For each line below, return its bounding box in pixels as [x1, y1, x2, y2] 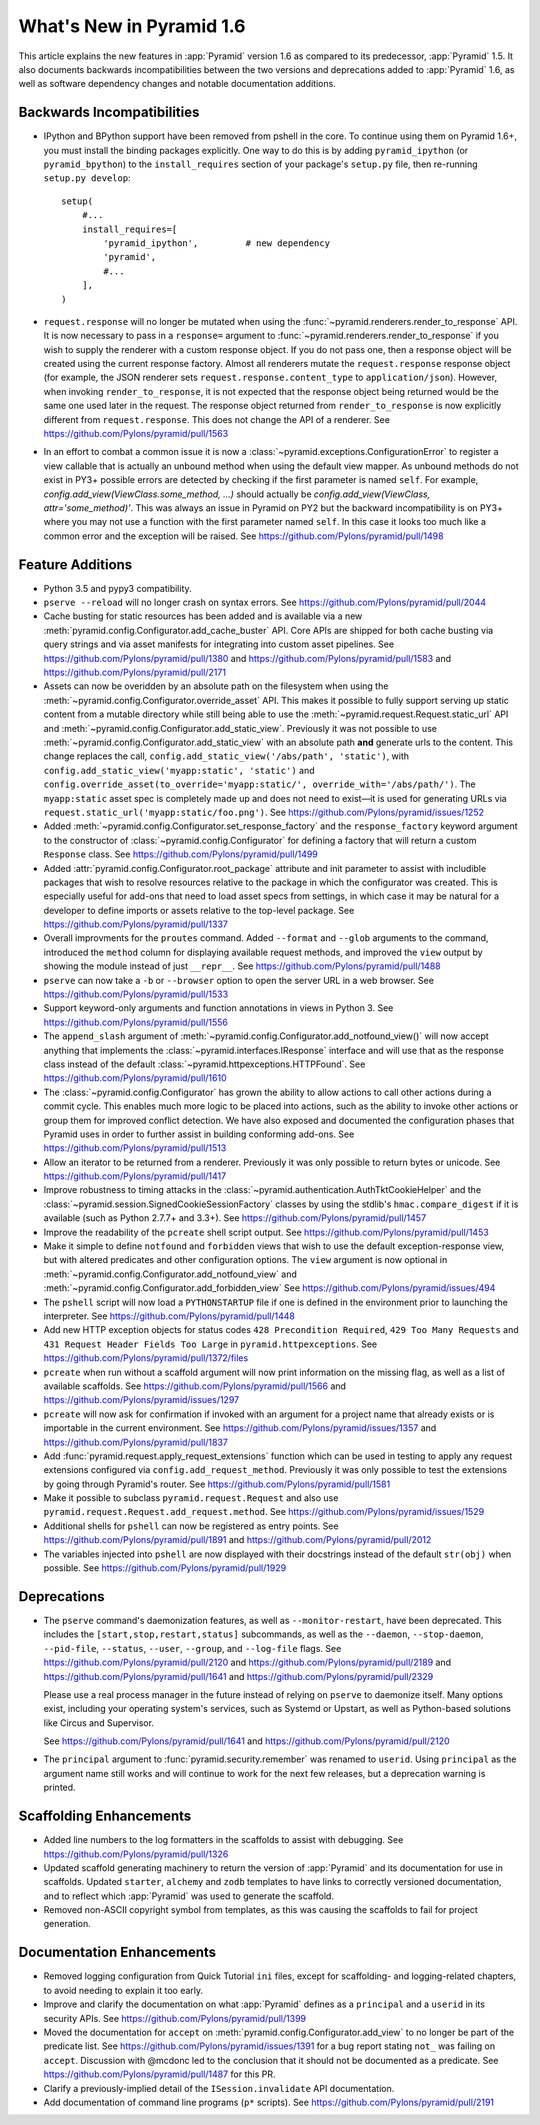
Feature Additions [18, 556, 133, 573]
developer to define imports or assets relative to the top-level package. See [43, 904, 355, 916]
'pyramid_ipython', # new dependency [103, 237, 330, 249]
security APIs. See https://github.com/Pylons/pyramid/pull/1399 [43, 2012, 307, 2024]
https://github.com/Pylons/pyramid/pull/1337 [43, 918, 229, 930]
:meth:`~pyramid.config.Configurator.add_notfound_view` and [43, 1268, 297, 1280]
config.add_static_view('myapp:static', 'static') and [43, 764, 315, 776]
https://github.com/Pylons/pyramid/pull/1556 [43, 1016, 229, 1028]
